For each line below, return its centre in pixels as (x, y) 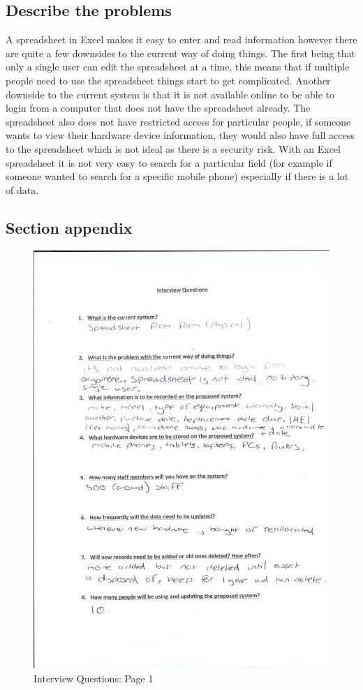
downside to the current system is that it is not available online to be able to (170, 94)
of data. (22, 189)
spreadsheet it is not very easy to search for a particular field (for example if (169, 162)
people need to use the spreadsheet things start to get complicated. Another (168, 80)
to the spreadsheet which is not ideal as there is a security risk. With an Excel (173, 148)
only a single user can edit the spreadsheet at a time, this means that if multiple (178, 67)
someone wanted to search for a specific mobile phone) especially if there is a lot (177, 176)
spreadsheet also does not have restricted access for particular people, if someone (178, 121)
